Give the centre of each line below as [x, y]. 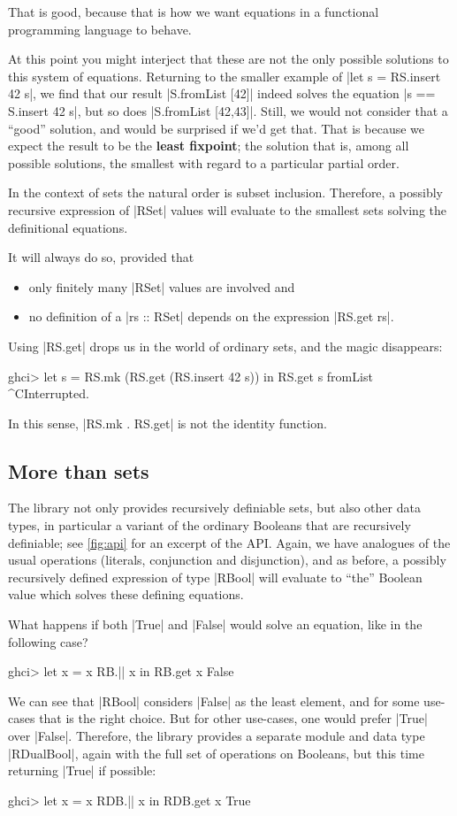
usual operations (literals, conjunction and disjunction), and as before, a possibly [227, 560]
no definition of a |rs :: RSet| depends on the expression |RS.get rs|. [211, 316]
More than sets [79, 470]
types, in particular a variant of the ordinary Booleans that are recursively [209, 525]
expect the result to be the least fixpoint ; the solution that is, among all [209, 146]
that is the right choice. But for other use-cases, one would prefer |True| [233, 718]
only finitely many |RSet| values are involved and [162, 286]
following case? [48, 641]
